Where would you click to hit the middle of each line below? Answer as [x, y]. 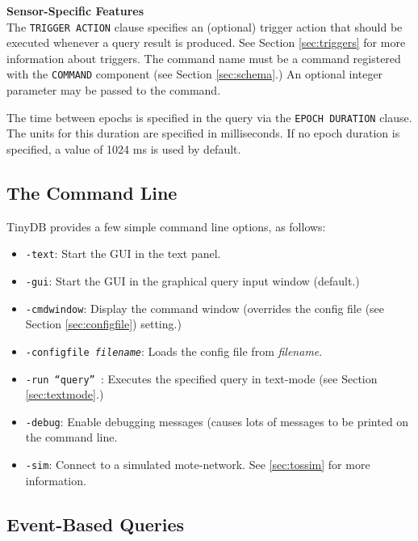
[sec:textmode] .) [65, 394]
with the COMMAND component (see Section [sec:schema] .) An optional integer [195, 74]
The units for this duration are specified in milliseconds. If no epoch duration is [203, 133]
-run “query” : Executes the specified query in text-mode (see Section [201, 378]
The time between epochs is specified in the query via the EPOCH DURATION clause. [209, 117]
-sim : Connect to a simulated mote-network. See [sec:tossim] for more [198, 465]
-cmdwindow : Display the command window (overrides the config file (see [205, 308]
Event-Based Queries [96, 524]
